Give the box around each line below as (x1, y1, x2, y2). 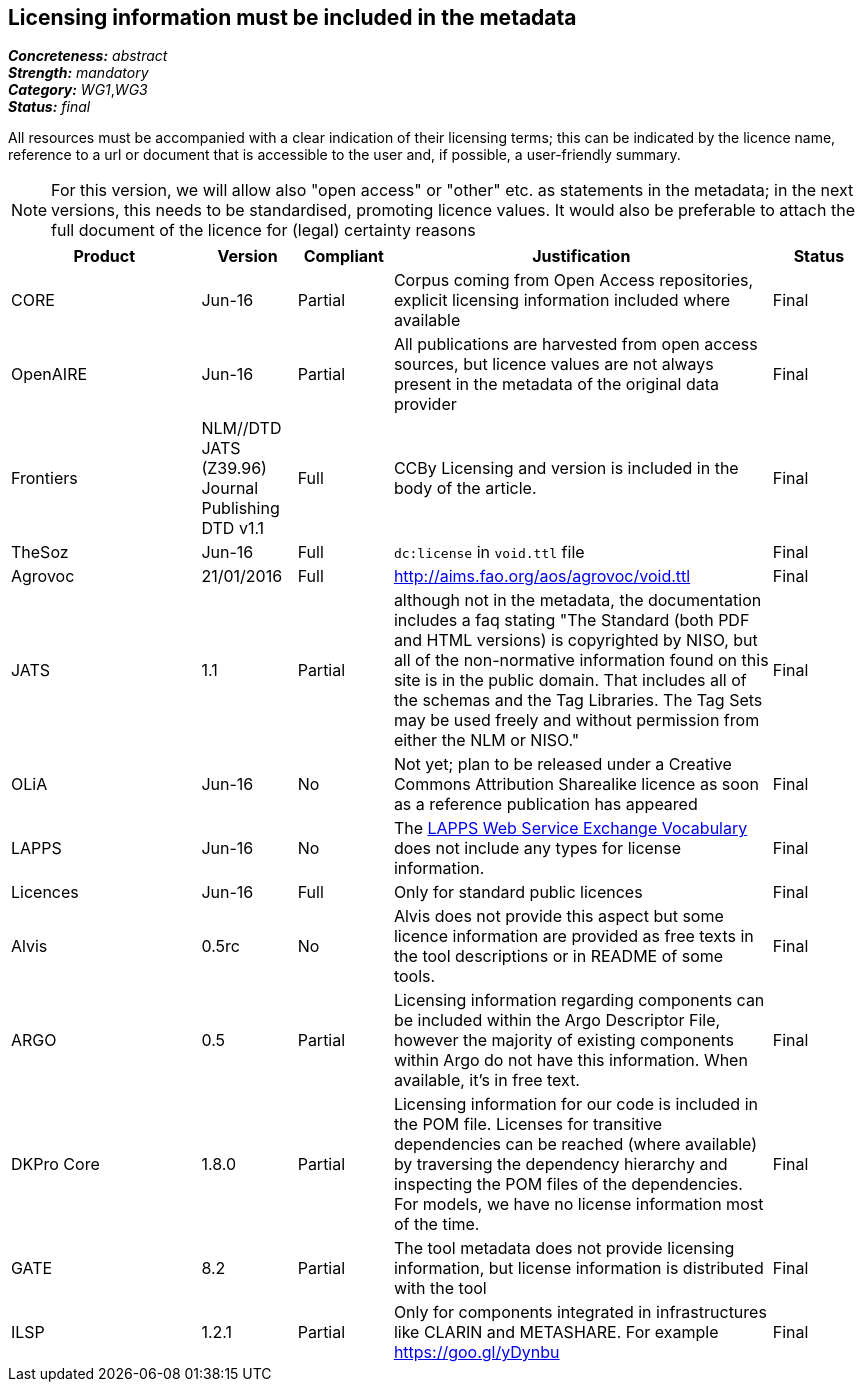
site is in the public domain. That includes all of (393, 670, 747, 691)
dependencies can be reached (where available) (393, 1134, 758, 1155)
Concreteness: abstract (8, 47, 168, 65)
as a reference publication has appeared (393, 794, 698, 815)
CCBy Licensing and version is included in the (393, 458, 739, 479)
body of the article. (393, 478, 537, 499)
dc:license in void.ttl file (393, 542, 585, 563)
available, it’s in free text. (393, 1070, 580, 1091)
